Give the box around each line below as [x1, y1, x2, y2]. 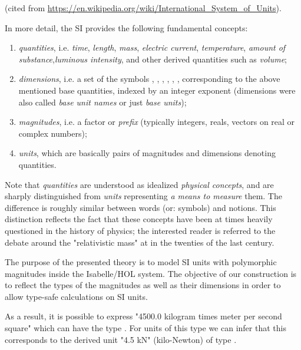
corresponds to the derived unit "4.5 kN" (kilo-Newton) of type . [5, 333, 237, 345]
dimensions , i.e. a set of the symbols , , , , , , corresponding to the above [18, 72, 280, 85]
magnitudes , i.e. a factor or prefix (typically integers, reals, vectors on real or [18, 115, 295, 128]
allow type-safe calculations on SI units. [5, 290, 148, 302]
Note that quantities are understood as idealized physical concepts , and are [5, 178, 274, 190]
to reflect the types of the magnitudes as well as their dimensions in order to [5, 279, 281, 291]
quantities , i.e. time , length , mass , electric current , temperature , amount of [18, 41, 286, 54]
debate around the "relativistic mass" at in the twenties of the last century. [5, 236, 274, 248]
